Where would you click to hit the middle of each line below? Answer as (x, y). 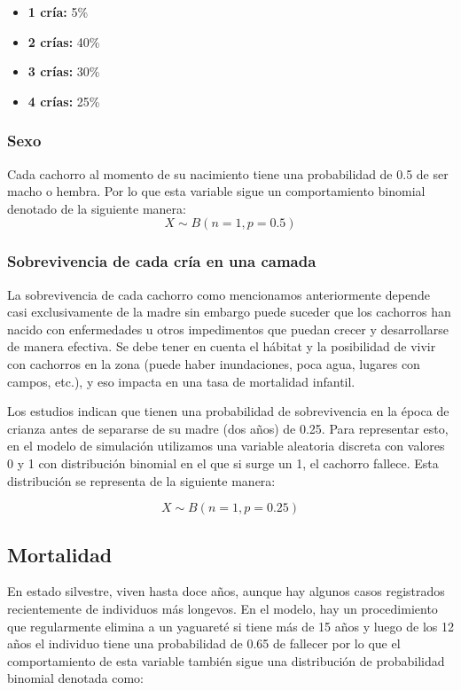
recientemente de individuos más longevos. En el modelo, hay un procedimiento (223, 608)
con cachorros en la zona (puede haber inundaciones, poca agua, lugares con (214, 363)
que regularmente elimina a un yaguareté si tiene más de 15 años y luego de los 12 (230, 626)
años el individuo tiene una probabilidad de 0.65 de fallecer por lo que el (204, 643)
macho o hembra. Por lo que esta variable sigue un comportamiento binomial (216, 191)
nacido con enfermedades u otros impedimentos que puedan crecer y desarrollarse (228, 329)
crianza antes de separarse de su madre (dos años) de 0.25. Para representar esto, (228, 428)
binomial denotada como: (76, 678)
